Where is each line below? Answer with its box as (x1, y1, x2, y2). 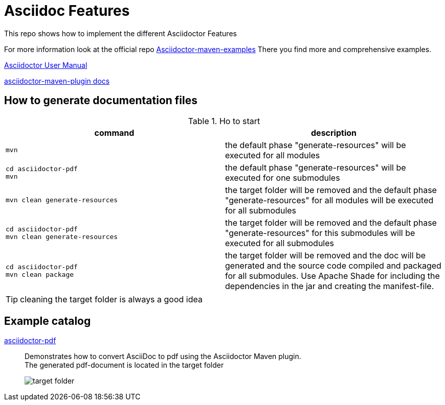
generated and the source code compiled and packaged (225, 260, 441, 271)
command (94, 127, 135, 138)
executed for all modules (225, 150, 320, 160)
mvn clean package (6, 270, 74, 278)
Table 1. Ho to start (188, 115, 260, 126)
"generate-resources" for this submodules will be (225, 227, 415, 238)
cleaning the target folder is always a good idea (20, 294, 203, 304)
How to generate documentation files (4, 94, 197, 107)
